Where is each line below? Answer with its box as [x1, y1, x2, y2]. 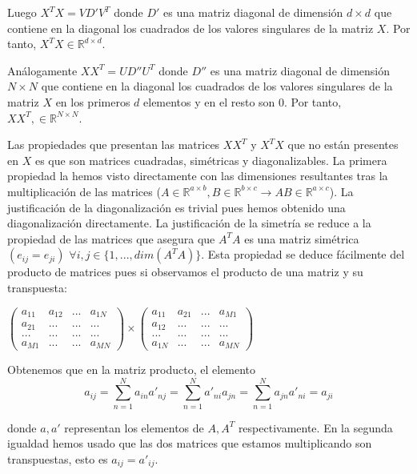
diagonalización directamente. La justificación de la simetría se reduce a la [7, 215, 371, 231]
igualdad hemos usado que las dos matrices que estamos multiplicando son [7, 435, 372, 452]
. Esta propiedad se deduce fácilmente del [201, 246, 405, 263]
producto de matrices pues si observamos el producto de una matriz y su [7, 263, 363, 280]
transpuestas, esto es [7, 450, 108, 467]
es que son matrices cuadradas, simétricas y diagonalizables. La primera [34, 151, 387, 168]
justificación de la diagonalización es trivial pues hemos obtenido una [7, 199, 346, 215]
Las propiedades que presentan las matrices [7, 136, 220, 153]
